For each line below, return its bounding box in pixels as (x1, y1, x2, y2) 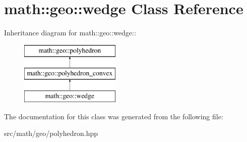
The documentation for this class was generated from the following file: (4, 111, 223, 121)
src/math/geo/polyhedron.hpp (4, 128, 98, 138)
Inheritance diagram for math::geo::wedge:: (4, 27, 136, 38)
